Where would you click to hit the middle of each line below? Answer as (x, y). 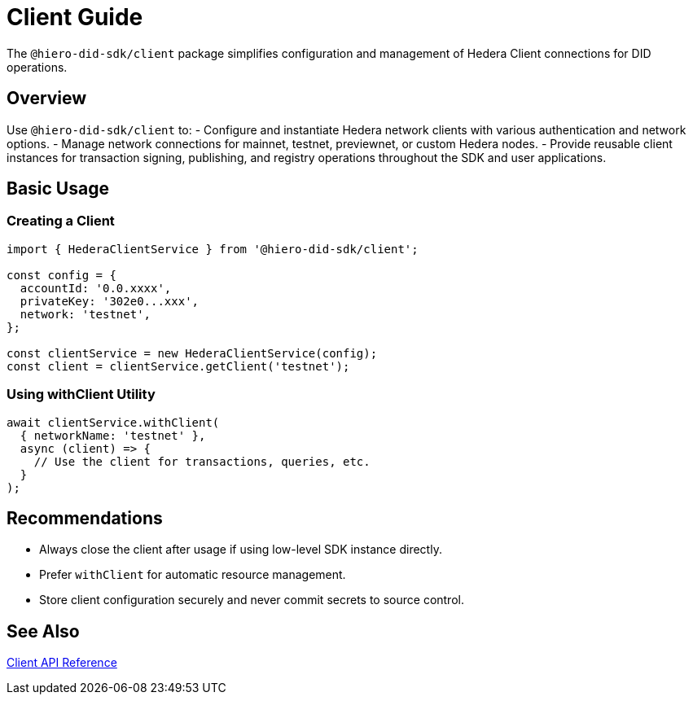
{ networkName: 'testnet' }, (113, 435)
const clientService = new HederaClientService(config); (192, 353)
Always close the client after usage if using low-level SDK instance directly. (241, 550)
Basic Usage (58, 189)
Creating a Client (61, 221)
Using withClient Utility (81, 394)
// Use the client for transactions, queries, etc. (202, 461)
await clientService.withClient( (113, 422)
